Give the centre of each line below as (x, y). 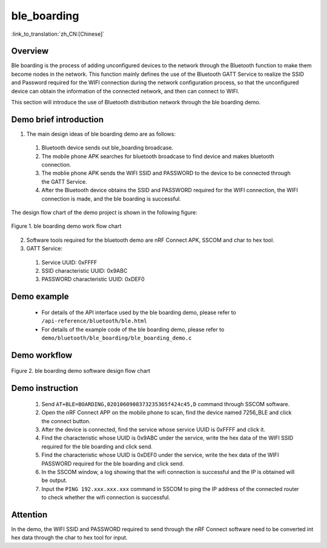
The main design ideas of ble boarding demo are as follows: (101, 134)
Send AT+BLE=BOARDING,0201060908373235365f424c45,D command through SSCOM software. (166, 404)
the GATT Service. (64, 181)
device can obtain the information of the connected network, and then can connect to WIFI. (125, 91)
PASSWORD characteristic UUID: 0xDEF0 (93, 279)
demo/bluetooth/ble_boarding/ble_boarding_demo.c (117, 338)
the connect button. (66, 421)
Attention (29, 514)
